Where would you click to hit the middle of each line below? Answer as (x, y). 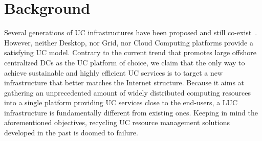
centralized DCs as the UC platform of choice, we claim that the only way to (125, 62)
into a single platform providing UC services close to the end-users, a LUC (121, 102)
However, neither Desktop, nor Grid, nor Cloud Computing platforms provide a (129, 42)
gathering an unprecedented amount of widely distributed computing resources (127, 92)
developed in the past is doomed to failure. (71, 133)
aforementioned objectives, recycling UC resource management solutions (117, 122)
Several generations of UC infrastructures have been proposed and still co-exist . (131, 32)
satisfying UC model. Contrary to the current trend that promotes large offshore (130, 52)
